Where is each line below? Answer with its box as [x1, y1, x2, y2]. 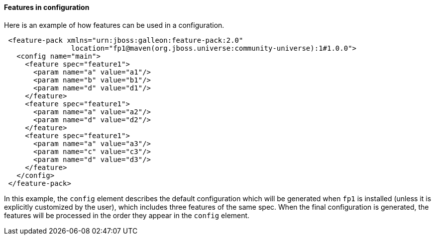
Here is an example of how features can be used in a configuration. [4, 20, 224, 29]
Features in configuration [4, 3, 90, 11]
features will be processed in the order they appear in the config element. [4, 211, 250, 220]
